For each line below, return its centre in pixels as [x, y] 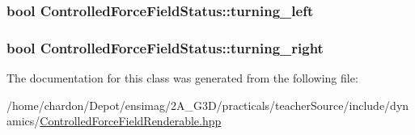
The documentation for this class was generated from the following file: [182, 78]
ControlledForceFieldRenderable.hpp [131, 121]
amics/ [23, 121]
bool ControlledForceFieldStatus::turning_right [165, 47]
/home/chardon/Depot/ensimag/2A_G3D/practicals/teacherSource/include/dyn [208, 105]
